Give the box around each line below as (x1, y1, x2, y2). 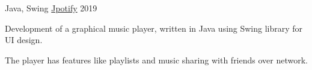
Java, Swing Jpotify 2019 (5, 2, 97, 14)
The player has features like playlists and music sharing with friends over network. (5, 53, 308, 66)
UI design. (5, 34, 43, 46)
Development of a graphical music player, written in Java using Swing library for (5, 22, 303, 34)
